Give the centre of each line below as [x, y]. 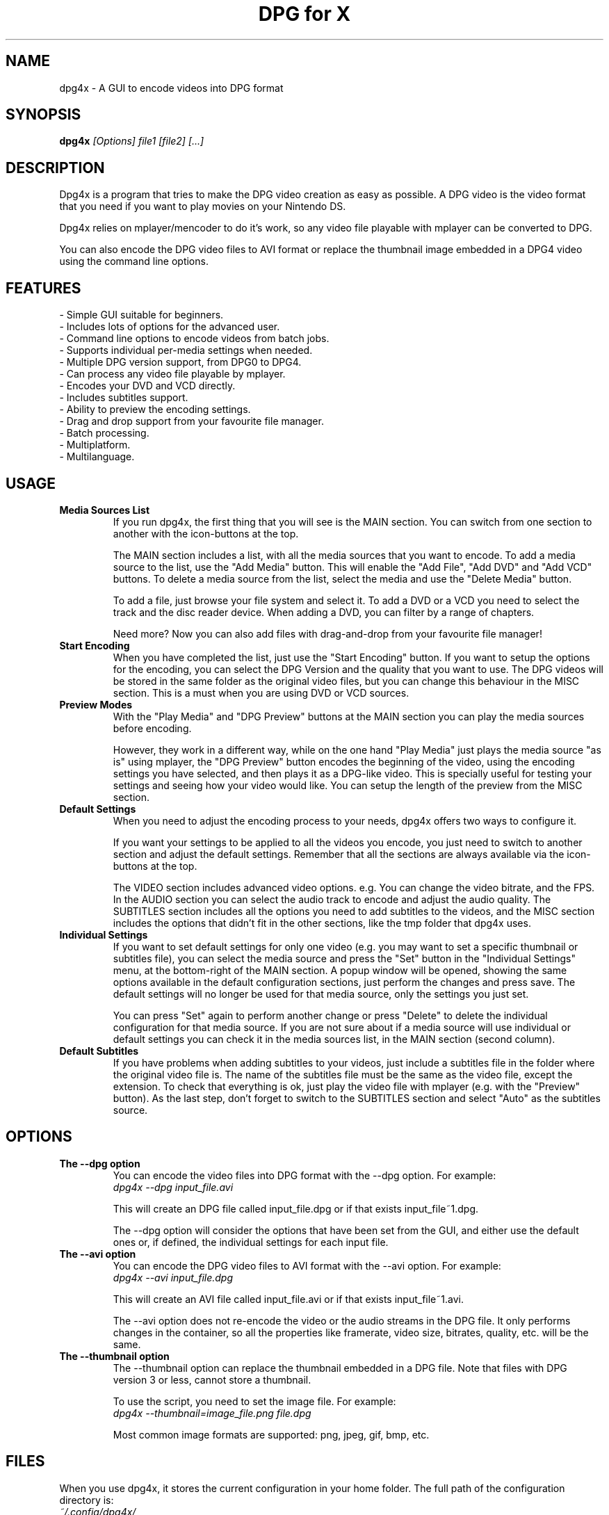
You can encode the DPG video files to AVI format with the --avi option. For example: [307, 1265]
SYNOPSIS [43, 115]
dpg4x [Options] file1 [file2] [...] [132, 141]
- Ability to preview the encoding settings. [155, 410]
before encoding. [152, 728]
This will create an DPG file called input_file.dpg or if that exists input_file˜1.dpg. [296, 1208]
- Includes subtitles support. [124, 398]
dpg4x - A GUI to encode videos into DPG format [171, 88]
